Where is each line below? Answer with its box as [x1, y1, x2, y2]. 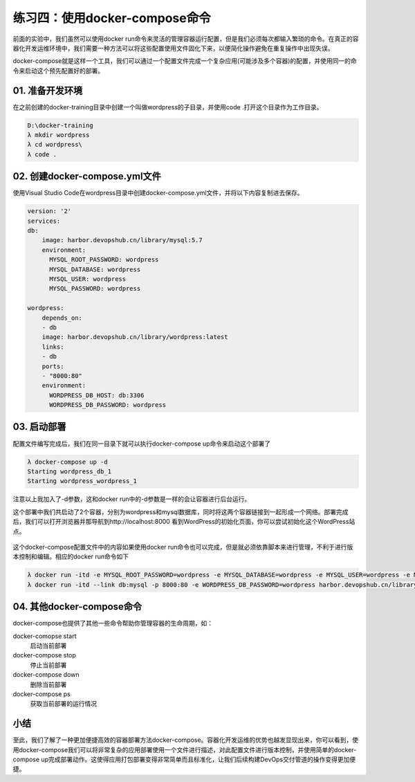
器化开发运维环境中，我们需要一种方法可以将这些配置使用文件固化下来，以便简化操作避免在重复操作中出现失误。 [12, 44, 334, 52]
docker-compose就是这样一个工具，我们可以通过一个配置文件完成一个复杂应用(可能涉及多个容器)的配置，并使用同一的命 [12, 57, 358, 65]
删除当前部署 [30, 680, 67, 689]
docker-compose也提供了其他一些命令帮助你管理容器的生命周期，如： [12, 619, 214, 628]
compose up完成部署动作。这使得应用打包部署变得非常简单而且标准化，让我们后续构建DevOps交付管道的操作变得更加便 [12, 755, 356, 763]
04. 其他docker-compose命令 [12, 601, 142, 612]
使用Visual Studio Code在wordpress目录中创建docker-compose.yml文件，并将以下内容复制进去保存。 [12, 189, 304, 197]
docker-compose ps [12, 689, 71, 698]
